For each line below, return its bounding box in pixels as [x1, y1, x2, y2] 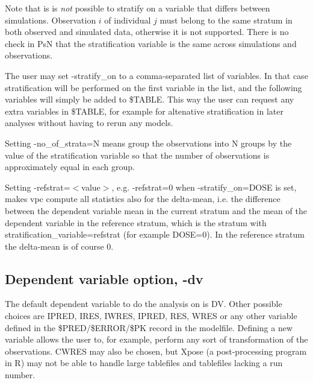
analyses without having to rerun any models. [5, 116, 173, 129]
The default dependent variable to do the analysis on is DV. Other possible [5, 297, 282, 310]
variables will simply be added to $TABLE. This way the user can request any [5, 93, 294, 106]
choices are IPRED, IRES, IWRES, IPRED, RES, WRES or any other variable [5, 309, 297, 322]
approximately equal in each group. [5, 160, 135, 173]
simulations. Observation [5, 13, 96, 26]
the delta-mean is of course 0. [5, 239, 114, 252]
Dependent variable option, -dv [5, 269, 203, 288]
